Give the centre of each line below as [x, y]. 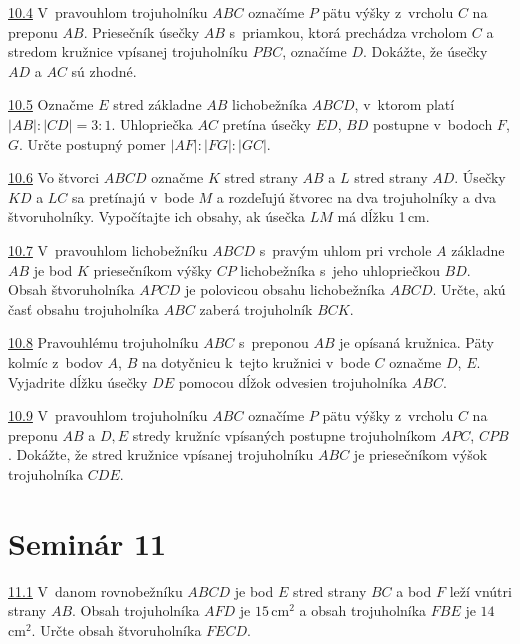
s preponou [274, 342]
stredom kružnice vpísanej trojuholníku [128, 51]
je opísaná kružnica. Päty [416, 342]
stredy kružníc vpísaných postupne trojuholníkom [284, 434]
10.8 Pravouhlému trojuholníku [103, 342]
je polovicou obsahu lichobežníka [285, 289]
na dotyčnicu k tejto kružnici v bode [255, 361]
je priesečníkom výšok [420, 454]
